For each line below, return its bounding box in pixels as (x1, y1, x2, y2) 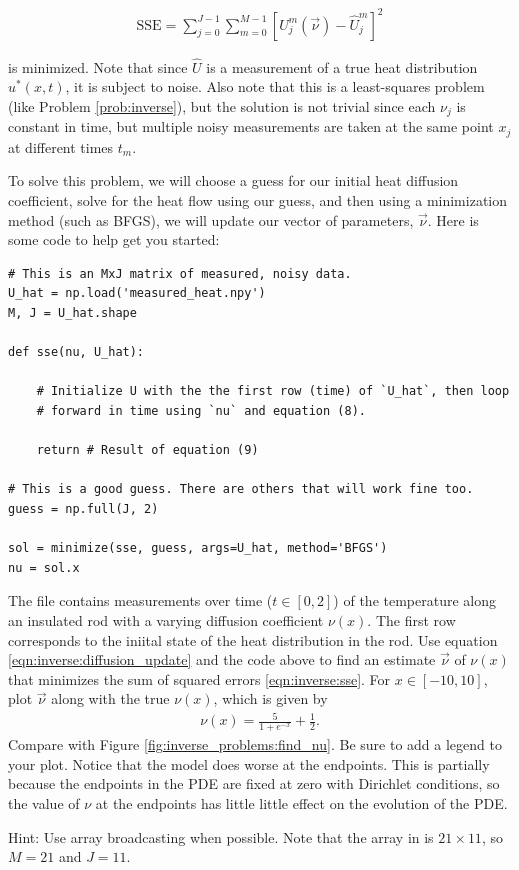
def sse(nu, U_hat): (8, 345, 145, 360)
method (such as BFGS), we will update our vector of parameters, (8, 209, 414, 230)
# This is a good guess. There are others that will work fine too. (8, 482, 474, 497)
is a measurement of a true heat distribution (206, 56, 478, 77)
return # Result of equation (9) (36, 443, 259, 458)
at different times (8, 136, 114, 157)
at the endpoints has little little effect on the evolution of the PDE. (95, 793, 508, 814)
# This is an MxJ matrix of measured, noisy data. (8, 266, 352, 281)
